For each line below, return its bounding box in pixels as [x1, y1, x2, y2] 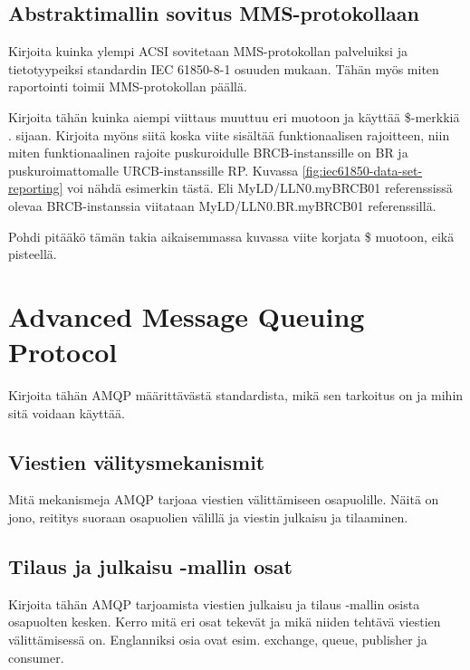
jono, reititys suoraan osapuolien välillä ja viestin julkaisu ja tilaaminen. [8, 508, 408, 527]
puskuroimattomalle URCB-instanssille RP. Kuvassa [8, 160, 299, 179]
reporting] [8, 178, 63, 197]
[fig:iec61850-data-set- [302, 160, 423, 179]
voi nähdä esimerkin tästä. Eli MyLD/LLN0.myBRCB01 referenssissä [67, 178, 453, 197]
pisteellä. [8, 244, 57, 263]
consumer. [8, 647, 64, 666]
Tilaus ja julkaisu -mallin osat [8, 552, 293, 580]
